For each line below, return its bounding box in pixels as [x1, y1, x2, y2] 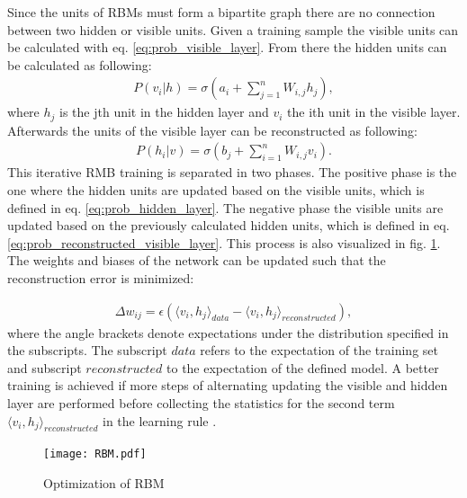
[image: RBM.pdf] [43, 448, 147, 461]
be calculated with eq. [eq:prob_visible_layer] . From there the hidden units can [7, 38, 447, 57]
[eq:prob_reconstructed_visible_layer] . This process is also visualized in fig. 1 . [7, 233, 441, 252]
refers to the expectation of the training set [200, 341, 438, 360]
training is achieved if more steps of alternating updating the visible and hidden [7, 376, 448, 395]
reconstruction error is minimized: [7, 269, 194, 288]
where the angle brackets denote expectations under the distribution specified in [7, 323, 449, 342]
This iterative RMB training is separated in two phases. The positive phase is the [7, 163, 457, 182]
